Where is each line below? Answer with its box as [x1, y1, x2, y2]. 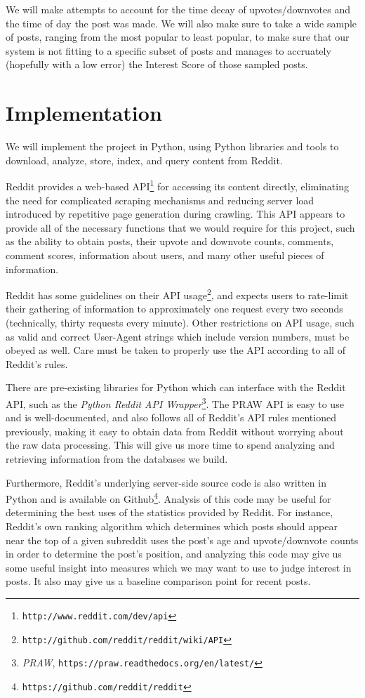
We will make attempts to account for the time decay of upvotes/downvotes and [6, 2, 350, 16]
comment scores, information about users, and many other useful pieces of [6, 247, 324, 262]
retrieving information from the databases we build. [6, 451, 228, 466]
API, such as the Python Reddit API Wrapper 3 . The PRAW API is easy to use [6, 394, 344, 411]
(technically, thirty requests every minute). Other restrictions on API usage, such [6, 315, 354, 329]
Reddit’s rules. [6, 356, 68, 371]
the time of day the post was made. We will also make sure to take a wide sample [6, 15, 357, 30]
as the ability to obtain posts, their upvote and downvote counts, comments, [6, 234, 334, 249]
